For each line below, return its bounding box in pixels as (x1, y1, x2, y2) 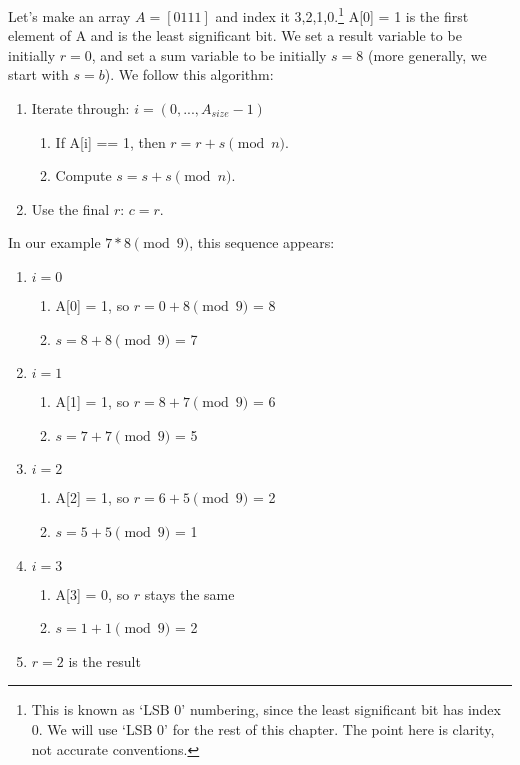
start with (8, 64, 69, 85)
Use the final (31, 198, 110, 219)
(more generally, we (367, 44, 487, 65)
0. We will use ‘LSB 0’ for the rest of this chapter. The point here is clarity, (31, 718, 495, 739)
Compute (55, 165, 112, 186)
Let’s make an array (8, 5, 131, 26)
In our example (8, 232, 101, 253)
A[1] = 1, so (55, 391, 130, 412)
